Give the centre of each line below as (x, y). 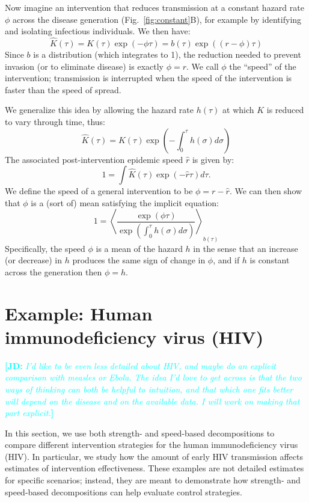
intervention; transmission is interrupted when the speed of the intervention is (148, 78)
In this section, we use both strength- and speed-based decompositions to (140, 433)
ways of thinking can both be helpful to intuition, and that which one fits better (149, 389)
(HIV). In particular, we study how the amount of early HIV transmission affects (154, 456)
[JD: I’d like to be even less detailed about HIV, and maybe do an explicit (140, 365)
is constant (270, 260)
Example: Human (79, 313)
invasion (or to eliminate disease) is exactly (84, 66)
